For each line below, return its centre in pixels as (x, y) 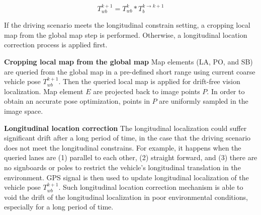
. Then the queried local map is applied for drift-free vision (149, 81)
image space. (24, 111)
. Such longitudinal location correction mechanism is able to (151, 187)
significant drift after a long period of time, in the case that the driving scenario (127, 138)
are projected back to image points (147, 91)
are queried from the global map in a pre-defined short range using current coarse (130, 71)
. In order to (226, 91)
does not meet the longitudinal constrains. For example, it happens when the (123, 147)
